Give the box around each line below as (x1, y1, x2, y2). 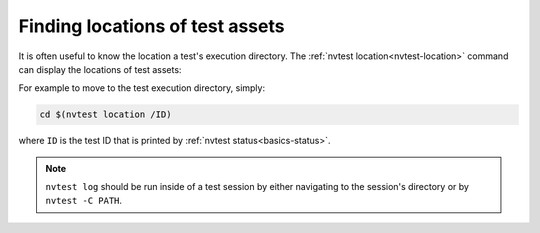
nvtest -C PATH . (45, 195, 123, 207)
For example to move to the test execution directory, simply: (18, 82, 265, 94)
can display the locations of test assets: (18, 63, 182, 75)
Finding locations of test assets (18, 15, 285, 37)
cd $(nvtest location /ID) (39, 109, 172, 120)
